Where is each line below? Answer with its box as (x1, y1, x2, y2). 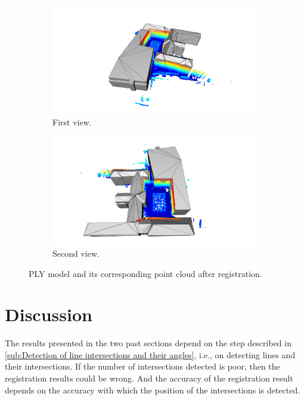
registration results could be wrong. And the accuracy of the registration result (5, 372, 293, 384)
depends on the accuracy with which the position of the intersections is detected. (5, 383, 300, 396)
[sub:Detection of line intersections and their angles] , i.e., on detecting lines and (5, 348, 296, 361)
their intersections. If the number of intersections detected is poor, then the (5, 360, 280, 373)
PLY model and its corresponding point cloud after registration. (29, 267, 262, 279)
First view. (52, 115, 92, 128)
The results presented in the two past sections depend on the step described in (5, 337, 291, 349)
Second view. (52, 247, 100, 259)
